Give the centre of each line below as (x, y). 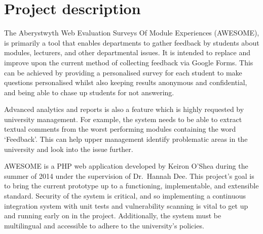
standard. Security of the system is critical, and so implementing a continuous (125, 196)
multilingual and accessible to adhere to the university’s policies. (104, 225)
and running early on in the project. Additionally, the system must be (113, 216)
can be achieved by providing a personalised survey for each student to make (123, 72)
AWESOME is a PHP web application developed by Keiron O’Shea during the (126, 166)
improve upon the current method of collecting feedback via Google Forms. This (129, 62)
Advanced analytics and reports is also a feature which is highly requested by (124, 109)
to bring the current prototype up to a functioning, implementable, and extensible (131, 186)
